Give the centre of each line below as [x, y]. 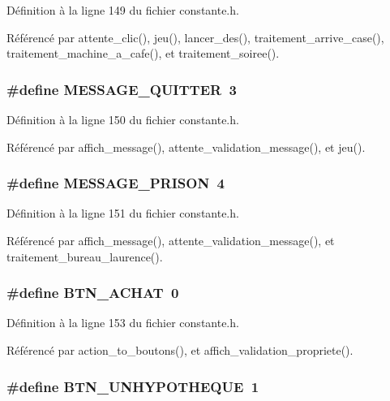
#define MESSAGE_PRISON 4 [116, 183]
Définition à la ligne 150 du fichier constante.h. [123, 119]
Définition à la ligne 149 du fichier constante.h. [123, 10]
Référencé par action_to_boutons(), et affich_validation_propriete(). [180, 350]
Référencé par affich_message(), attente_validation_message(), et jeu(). [186, 147]
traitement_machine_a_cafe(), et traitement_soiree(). [143, 53]
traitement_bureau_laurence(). [85, 256]
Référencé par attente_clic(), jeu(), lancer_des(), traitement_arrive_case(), [195, 37]
